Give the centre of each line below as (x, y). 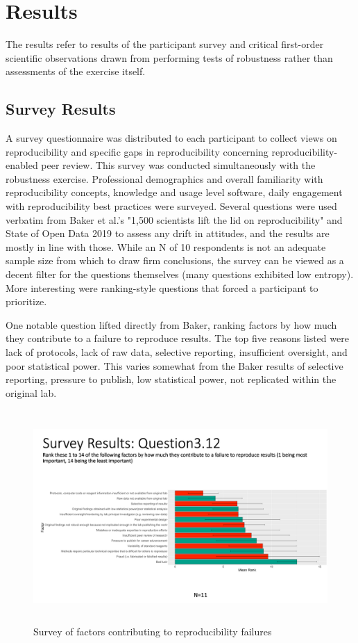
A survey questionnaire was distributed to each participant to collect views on (171, 138)
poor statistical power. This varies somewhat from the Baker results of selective (174, 365)
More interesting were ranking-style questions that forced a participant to (162, 287)
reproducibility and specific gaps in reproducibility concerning (137, 151)
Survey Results (61, 109)
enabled (22, 165)
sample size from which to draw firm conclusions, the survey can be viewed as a (175, 260)
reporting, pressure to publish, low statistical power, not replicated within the (171, 379)
